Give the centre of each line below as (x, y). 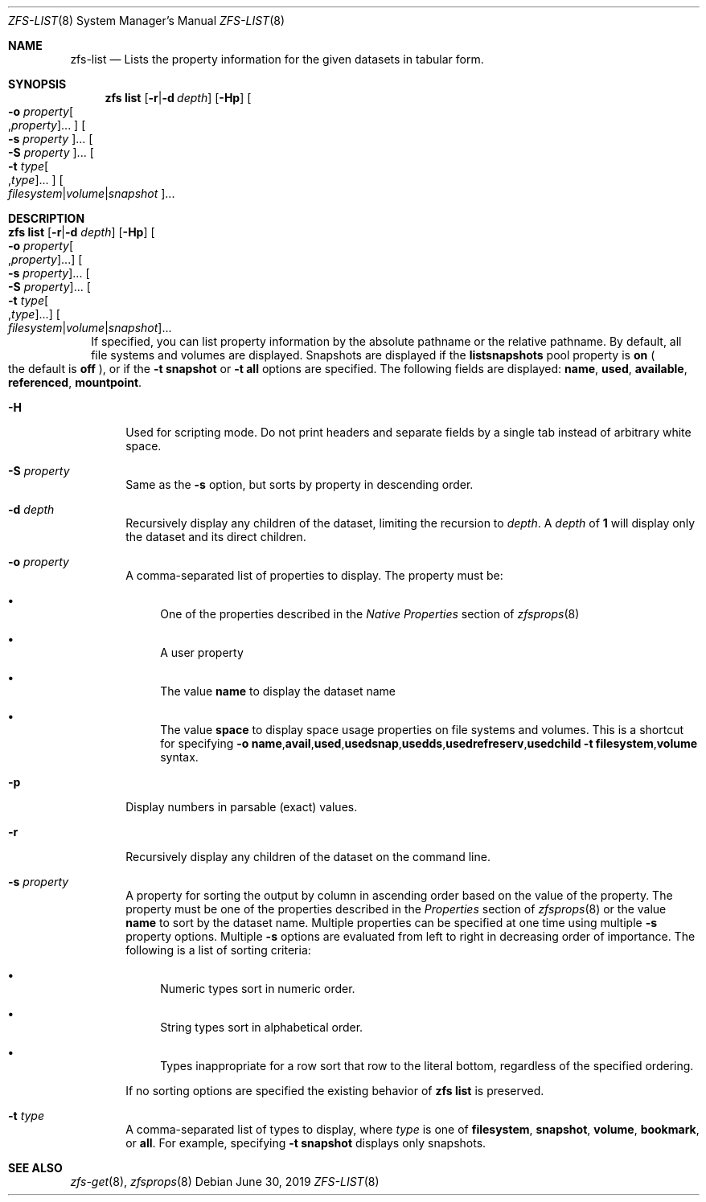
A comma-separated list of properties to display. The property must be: (314, 575)
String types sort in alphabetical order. (262, 1027)
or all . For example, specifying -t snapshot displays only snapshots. (306, 1143)
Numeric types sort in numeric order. (258, 989)
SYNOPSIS (37, 84)
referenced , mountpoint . (75, 382)
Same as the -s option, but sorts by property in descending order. (300, 484)
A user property (202, 652)
